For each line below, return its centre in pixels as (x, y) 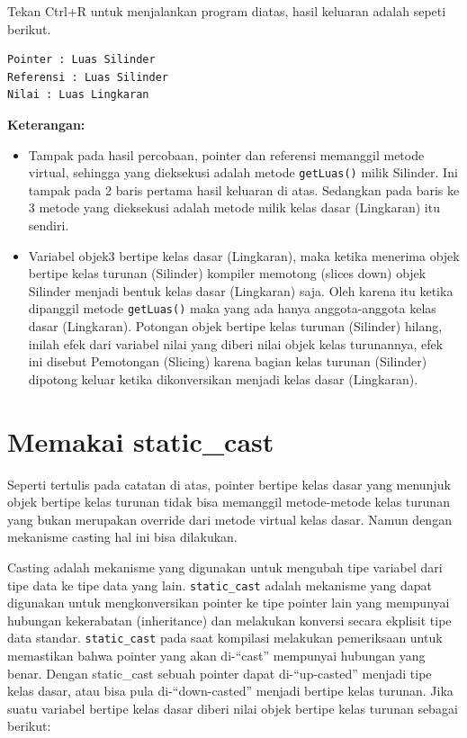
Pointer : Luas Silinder (81, 60)
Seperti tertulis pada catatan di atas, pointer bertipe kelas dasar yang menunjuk (229, 484)
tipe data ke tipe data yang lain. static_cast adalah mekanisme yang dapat (220, 585)
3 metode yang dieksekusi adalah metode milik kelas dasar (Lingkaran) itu (234, 207)
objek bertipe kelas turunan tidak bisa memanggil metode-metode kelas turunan (229, 502)
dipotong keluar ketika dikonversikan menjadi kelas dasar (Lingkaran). (223, 378)
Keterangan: (46, 124)
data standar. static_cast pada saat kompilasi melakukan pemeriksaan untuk (225, 638)
